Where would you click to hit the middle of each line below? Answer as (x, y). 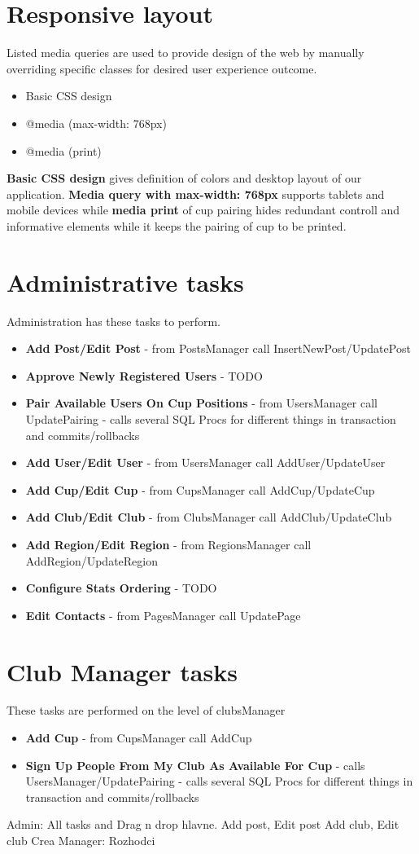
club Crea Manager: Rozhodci (81, 840)
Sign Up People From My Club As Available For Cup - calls (195, 765)
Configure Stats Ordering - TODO (121, 588)
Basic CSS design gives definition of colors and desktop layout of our (184, 178)
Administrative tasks (125, 282)
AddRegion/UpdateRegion (92, 560)
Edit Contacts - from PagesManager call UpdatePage (163, 615)
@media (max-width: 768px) (96, 123)
